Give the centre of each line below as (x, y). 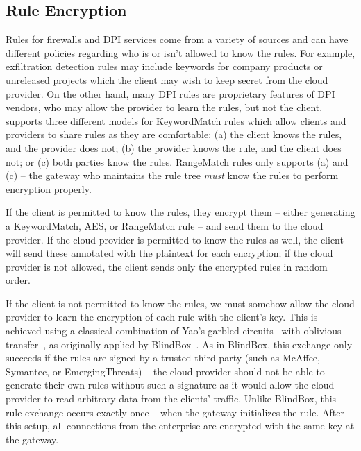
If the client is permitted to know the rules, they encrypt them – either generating (180, 212)
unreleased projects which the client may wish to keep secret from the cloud (167, 79)
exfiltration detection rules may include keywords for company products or (164, 66)
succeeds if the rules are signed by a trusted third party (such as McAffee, (163, 358)
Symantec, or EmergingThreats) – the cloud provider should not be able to (165, 371)
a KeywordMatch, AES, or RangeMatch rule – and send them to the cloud (165, 225)
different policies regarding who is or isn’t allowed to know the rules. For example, (180, 52)
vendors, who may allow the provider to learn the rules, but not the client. (164, 107)
